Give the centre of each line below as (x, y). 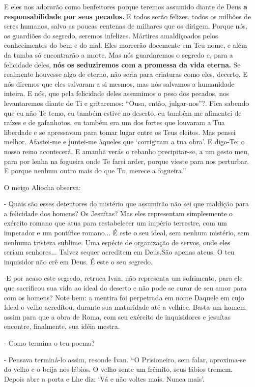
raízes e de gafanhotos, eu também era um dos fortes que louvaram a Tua (114, 122)
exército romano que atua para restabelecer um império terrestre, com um (115, 223)
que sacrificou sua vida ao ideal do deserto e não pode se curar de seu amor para (125, 288)
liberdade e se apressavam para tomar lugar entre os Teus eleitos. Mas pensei (120, 132)
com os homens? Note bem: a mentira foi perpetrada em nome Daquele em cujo (124, 297)
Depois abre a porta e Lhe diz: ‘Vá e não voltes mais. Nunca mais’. (104, 378)
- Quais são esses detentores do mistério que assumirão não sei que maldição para (127, 204)
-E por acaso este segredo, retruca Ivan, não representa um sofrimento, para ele (123, 278)
